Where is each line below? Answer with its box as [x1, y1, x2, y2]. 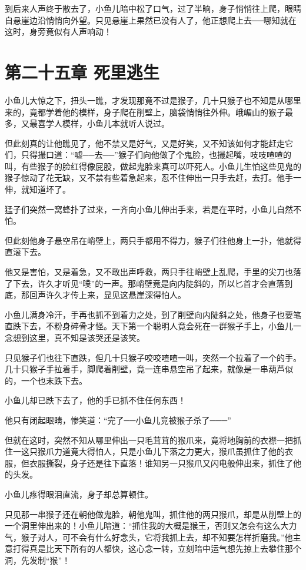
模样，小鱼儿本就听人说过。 [62, 117, 169, 130]
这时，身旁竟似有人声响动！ [5, 25, 112, 38]
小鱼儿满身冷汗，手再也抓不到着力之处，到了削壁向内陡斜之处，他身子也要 [5, 308, 293, 320]
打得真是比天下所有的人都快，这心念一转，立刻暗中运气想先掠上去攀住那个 [12, 542, 301, 555]
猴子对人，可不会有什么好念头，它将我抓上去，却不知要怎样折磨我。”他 [21, 531, 293, 543]
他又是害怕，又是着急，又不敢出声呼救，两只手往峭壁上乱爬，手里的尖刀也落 [5, 266, 301, 278]
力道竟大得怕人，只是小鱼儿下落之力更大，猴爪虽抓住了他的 [54, 445, 285, 458]
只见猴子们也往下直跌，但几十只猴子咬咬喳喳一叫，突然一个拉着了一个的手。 [5, 351, 301, 363]
